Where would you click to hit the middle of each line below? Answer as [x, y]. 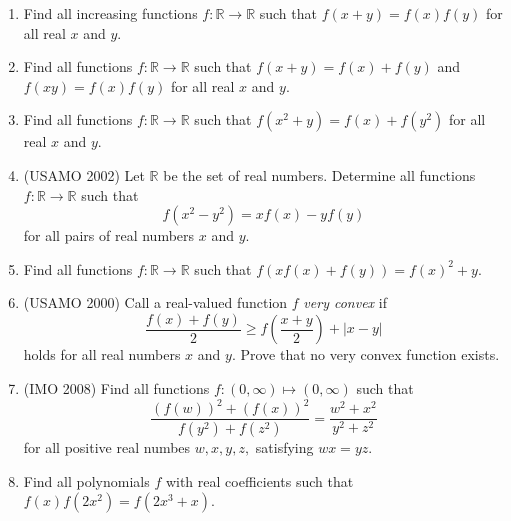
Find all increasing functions [110, 13]
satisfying [284, 447]
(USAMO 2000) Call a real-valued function [155, 302]
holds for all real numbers [102, 354]
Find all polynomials [86, 480]
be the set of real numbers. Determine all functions [319, 174]
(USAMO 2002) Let [84, 174]
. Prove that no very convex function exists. [365, 354]
